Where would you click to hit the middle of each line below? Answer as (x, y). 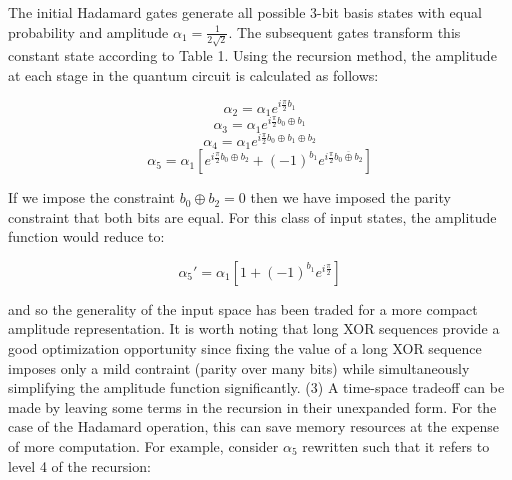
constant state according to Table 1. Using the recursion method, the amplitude (252, 55)
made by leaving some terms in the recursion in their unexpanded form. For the (252, 406)
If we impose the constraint (92, 197)
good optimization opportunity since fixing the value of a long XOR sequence (245, 348)
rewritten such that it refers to (396, 446)
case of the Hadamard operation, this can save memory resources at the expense (253, 426)
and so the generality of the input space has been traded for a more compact (243, 308)
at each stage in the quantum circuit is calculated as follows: (193, 74)
